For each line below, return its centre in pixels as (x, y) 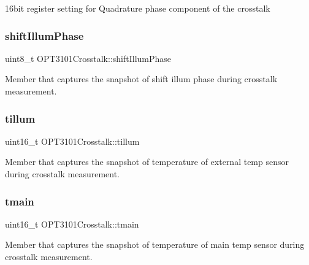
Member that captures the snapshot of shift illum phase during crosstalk (141, 79)
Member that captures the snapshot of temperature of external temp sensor (147, 162)
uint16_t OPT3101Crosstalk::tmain (72, 224)
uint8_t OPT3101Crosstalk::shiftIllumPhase (88, 58)
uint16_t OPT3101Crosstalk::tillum (72, 141)
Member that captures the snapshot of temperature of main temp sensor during (155, 244)
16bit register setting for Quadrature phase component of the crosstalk (138, 8)
